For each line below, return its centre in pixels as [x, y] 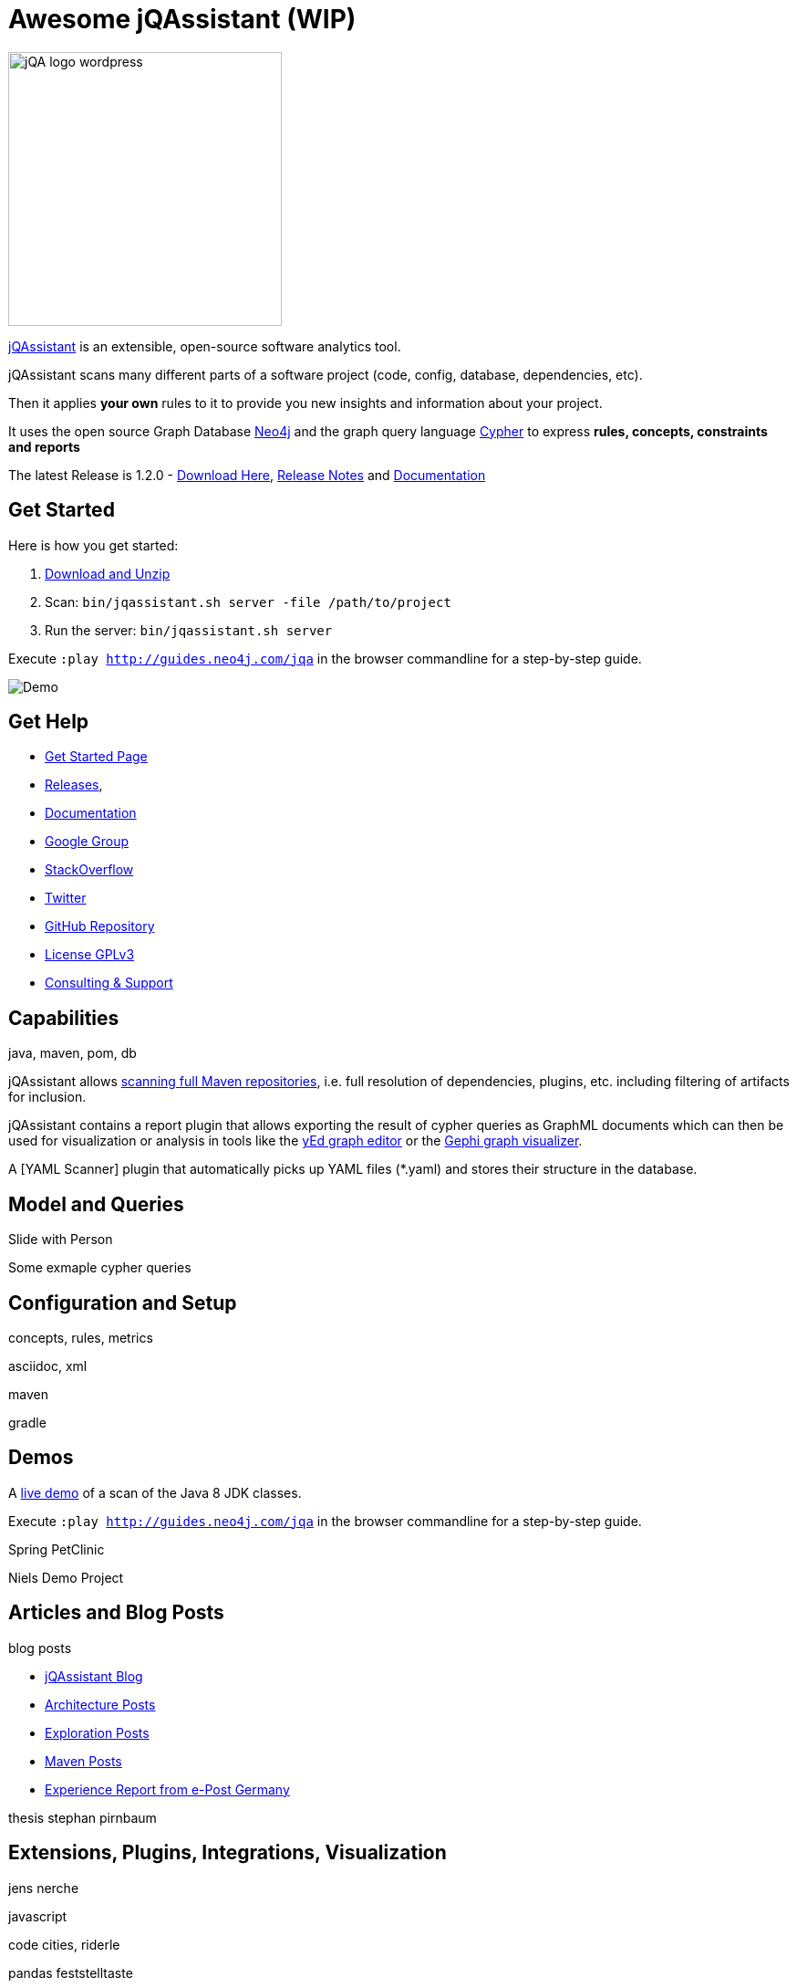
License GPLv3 [90, 955]
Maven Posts [83, 1761]
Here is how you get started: [93, 545]
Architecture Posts [100, 1704]
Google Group [87, 842]
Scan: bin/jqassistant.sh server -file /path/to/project [248, 602]
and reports [44, 446]
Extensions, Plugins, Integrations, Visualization [228, 1853]
